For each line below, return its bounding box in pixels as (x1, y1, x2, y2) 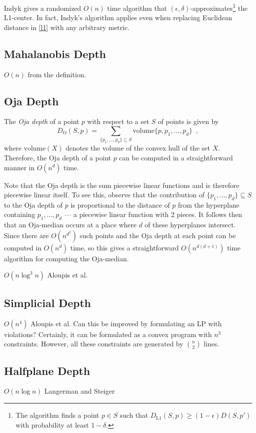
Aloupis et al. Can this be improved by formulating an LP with (30, 318, 222, 328)
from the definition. (28, 69, 86, 79)
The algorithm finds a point (15, 410, 99, 420)
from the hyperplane (178, 199, 240, 210)
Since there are (4, 230, 49, 240)
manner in (4, 162, 35, 172)
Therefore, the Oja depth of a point (4, 152, 111, 162)
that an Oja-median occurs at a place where (4, 219, 137, 230)
